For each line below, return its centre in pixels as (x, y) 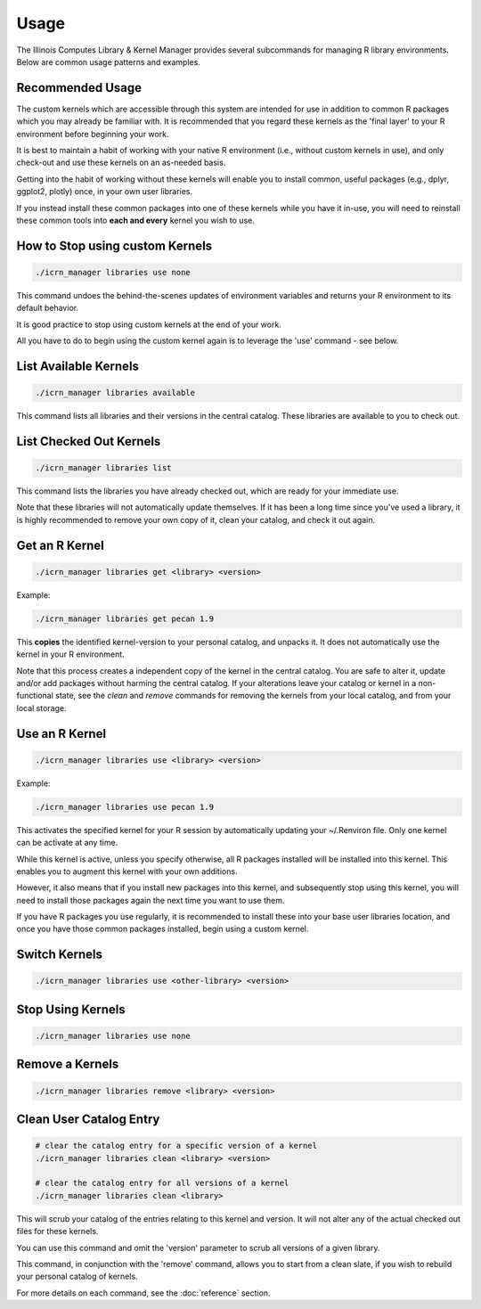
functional (35, 696)
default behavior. (48, 308)
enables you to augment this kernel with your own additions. (127, 871)
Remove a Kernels (68, 1064)
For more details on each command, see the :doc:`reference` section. (143, 1293)
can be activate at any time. (67, 843)
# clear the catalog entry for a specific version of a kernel (176, 1146)
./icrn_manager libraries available (115, 393)
